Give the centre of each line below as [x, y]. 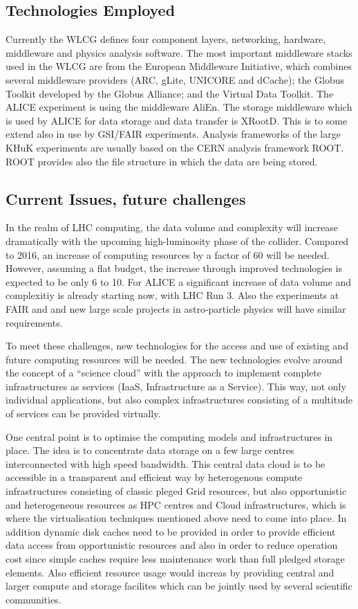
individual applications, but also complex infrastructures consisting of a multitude [179, 400]
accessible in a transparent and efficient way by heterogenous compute [154, 477]
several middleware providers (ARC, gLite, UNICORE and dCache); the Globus [175, 79]
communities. [34, 599]
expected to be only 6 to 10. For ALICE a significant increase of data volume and [179, 281]
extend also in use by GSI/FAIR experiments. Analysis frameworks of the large [173, 134]
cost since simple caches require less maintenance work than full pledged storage [175, 558]
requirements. [34, 322]
